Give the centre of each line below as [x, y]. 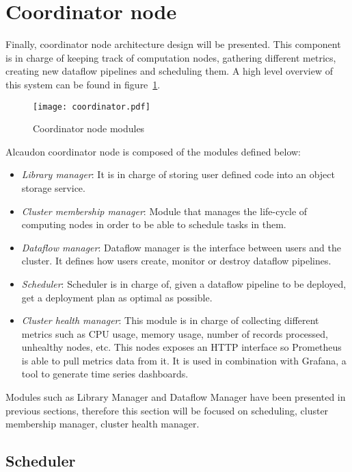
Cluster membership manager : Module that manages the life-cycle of [164, 211]
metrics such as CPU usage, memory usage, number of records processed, [175, 333]
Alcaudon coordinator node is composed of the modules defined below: [153, 151]
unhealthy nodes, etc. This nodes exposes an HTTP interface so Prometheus [181, 347]
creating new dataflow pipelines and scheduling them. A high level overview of [169, 71]
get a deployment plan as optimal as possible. [117, 297]
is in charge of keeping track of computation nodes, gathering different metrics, [171, 57]
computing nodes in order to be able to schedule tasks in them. [154, 224]
